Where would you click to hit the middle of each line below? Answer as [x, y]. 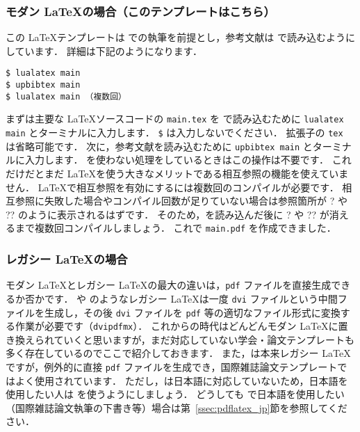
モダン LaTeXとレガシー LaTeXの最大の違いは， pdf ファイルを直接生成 [169, 285]
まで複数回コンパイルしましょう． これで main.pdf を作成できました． [175, 228]
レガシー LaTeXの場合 [67, 258]
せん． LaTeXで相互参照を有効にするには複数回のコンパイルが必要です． [172, 187]
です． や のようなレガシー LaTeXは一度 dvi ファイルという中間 [191, 298]
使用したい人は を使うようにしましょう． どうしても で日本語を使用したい [175, 394]
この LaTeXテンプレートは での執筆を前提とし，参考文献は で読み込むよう [175, 37]
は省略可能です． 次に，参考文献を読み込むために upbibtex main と [159, 146]
